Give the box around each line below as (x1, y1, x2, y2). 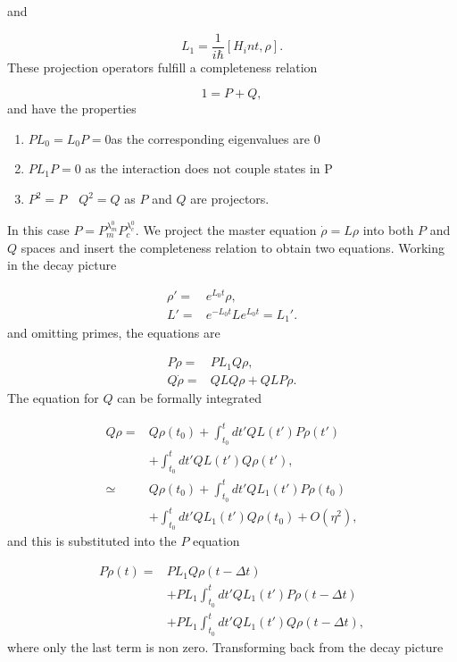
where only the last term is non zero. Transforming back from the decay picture (7, 637, 444, 656)
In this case (7, 220, 70, 239)
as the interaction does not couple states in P (85, 159, 333, 178)
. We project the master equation (135, 220, 317, 239)
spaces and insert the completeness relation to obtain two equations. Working (21, 238, 445, 256)
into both (362, 220, 414, 239)
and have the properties (7, 99, 137, 118)
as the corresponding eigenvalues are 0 (111, 129, 320, 147)
